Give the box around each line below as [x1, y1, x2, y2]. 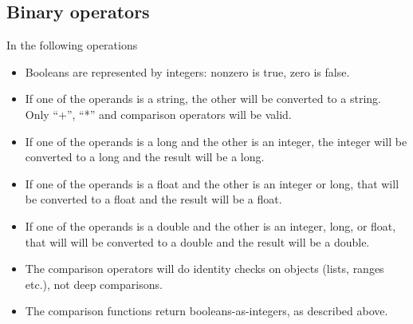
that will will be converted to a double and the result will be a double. [25, 233, 370, 250]
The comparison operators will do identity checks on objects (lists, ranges [25, 260, 384, 277]
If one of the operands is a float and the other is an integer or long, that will [25, 175, 399, 192]
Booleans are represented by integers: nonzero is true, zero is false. [25, 63, 350, 80]
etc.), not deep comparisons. [25, 275, 163, 292]
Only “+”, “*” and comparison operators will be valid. [25, 105, 292, 122]
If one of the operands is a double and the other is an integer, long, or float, [25, 217, 396, 234]
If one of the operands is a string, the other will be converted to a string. [25, 90, 381, 107]
